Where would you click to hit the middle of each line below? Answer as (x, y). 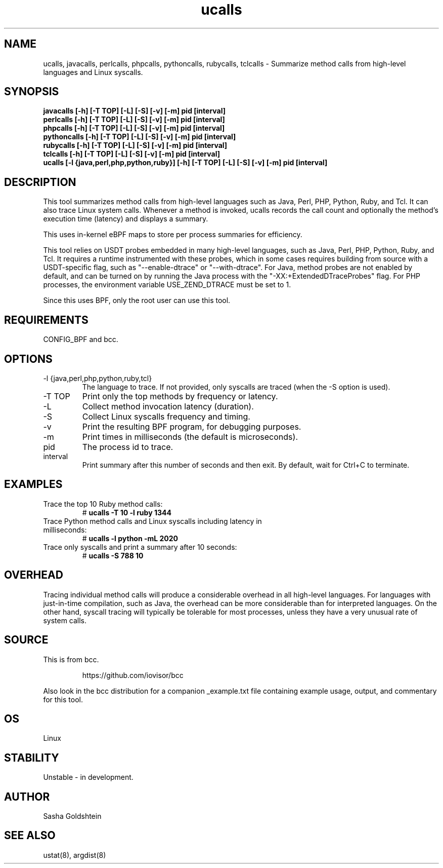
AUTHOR (27, 797)
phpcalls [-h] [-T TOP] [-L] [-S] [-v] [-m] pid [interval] (134, 128)
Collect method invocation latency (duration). (168, 406)
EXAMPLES (33, 484)
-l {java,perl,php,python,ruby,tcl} (98, 378)
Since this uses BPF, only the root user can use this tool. (137, 300)
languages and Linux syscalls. (93, 72)
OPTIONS (28, 359)
